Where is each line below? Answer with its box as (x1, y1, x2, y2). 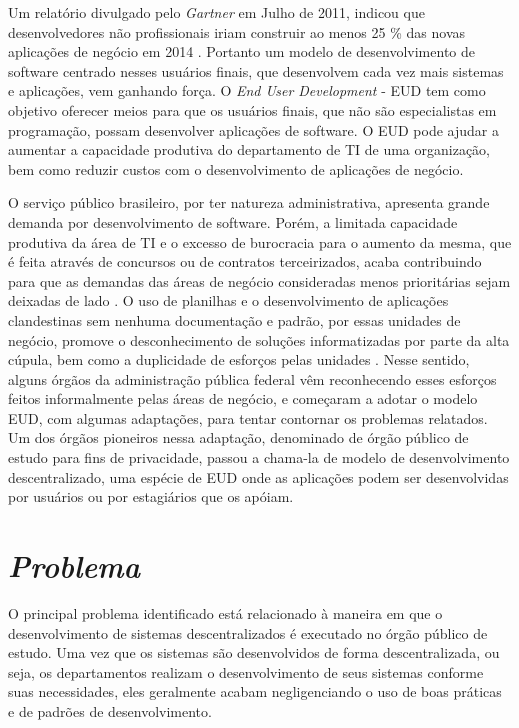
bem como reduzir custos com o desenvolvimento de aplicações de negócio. (8, 158, 464, 179)
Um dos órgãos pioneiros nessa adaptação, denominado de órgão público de (8, 427, 469, 448)
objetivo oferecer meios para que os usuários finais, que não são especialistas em (8, 99, 497, 120)
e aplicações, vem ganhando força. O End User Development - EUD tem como (8, 80, 486, 101)
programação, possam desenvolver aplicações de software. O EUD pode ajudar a (8, 119, 499, 140)
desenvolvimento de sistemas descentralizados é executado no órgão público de (8, 622, 488, 643)
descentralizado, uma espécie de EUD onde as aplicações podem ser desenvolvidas (8, 466, 509, 487)
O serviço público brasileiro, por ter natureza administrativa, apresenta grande (8, 192, 490, 213)
